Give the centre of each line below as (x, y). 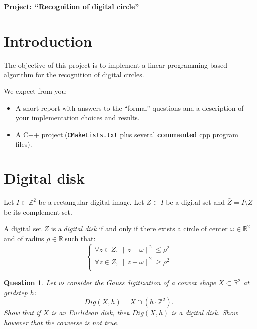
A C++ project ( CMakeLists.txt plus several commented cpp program (127, 134)
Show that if (22, 312)
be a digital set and (195, 202)
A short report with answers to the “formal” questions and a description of (129, 108)
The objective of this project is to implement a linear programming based (116, 64)
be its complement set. (38, 211)
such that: (80, 238)
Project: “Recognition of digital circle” (72, 6)
